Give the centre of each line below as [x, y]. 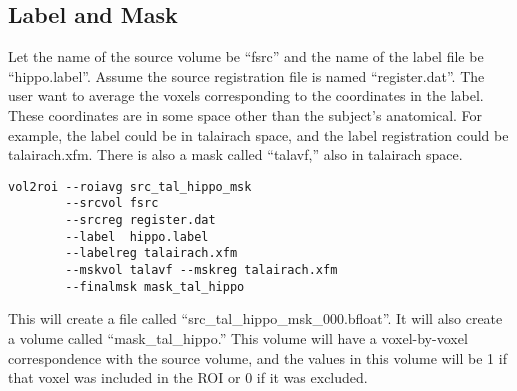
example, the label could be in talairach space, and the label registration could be [258, 134]
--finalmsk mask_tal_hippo [155, 286]
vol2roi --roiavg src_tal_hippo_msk [130, 186]
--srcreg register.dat [140, 220]
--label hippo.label [137, 236]
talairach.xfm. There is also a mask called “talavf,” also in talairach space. [235, 154]
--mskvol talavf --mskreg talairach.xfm [201, 270]
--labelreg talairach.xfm [151, 253]
